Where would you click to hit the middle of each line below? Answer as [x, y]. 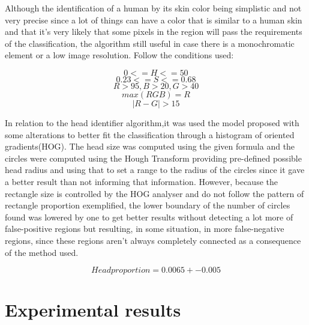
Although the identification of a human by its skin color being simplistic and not [153, 8]
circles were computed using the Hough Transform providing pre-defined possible [153, 158]
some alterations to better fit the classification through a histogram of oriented [150, 134]
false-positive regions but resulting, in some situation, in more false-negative [145, 229]
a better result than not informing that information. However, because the [141, 181]
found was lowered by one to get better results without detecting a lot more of [149, 217]
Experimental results [93, 310]
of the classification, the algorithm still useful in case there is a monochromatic [150, 43]
